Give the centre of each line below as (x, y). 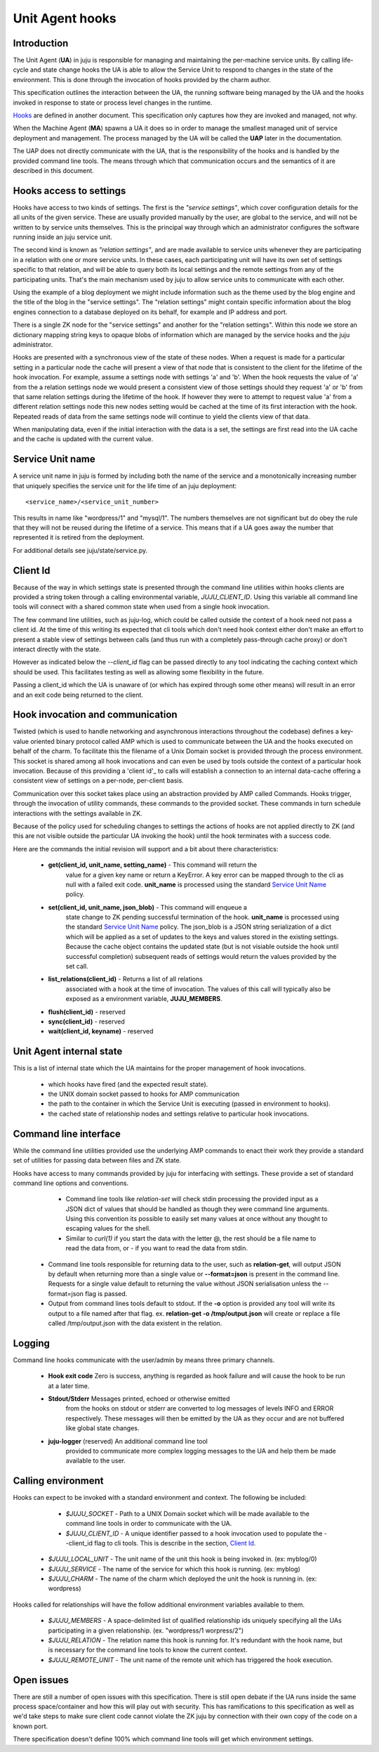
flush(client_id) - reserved (87, 1012)
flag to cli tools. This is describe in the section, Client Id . (175, 1543)
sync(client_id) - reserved (87, 1021)
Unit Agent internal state (68, 1051)
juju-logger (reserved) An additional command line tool (128, 1441)
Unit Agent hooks (65, 18)
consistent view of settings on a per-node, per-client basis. (98, 780)
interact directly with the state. (57, 649)
